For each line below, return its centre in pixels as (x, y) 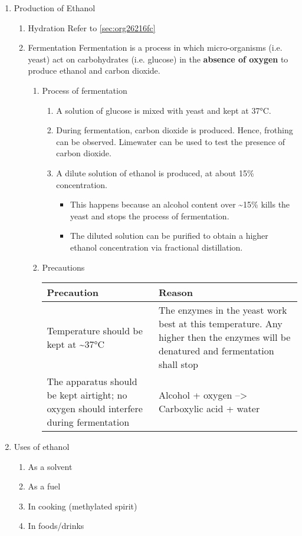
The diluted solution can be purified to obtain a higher (169, 236)
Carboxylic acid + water (209, 409)
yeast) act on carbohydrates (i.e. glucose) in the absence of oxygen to (158, 59)
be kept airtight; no (87, 395)
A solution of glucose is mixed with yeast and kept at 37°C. (164, 110)
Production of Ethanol (55, 8)
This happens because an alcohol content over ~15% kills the (180, 204)
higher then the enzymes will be (225, 337)
